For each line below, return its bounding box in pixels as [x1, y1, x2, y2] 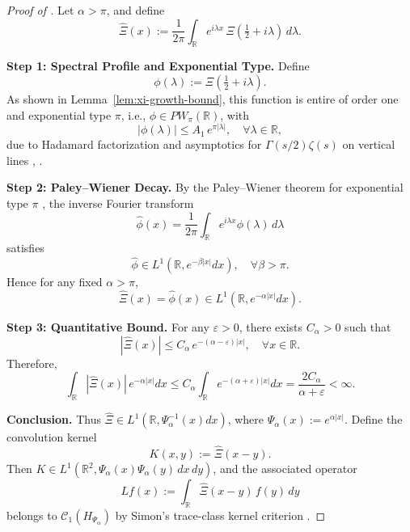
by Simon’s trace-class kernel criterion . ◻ [115, 506, 326, 523]
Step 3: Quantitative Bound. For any [6, 318, 209, 335]
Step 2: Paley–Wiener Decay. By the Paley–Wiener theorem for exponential [6, 179, 404, 196]
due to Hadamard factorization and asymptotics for [6, 136, 262, 153]
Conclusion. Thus [6, 411, 101, 428]
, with [220, 106, 250, 123]
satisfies [6, 239, 44, 256]
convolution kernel [6, 429, 97, 445]
